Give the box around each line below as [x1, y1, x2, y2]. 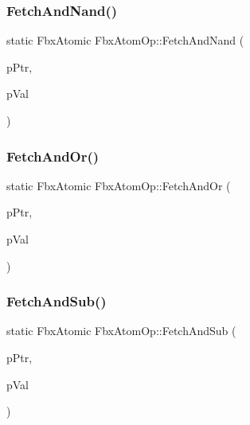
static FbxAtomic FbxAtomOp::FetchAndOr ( [6, 177, 231, 193]
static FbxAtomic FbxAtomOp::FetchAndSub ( [6, 322, 236, 339]
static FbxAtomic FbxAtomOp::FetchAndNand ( [6, 32, 244, 49]
